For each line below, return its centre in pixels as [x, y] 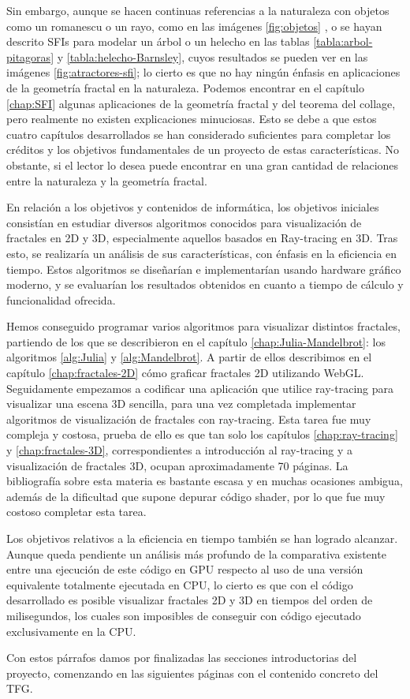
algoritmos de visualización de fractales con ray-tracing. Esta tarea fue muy [189, 419]
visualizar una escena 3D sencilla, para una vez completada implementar [181, 404]
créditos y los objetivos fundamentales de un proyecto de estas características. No [203, 150]
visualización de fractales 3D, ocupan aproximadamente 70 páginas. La [177, 465]
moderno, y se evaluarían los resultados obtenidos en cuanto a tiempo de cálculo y [205, 284]
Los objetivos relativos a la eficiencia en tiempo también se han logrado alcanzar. [202, 538]
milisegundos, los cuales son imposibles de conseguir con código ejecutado [184, 615]
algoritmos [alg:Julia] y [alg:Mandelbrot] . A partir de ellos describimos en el [189, 357]
